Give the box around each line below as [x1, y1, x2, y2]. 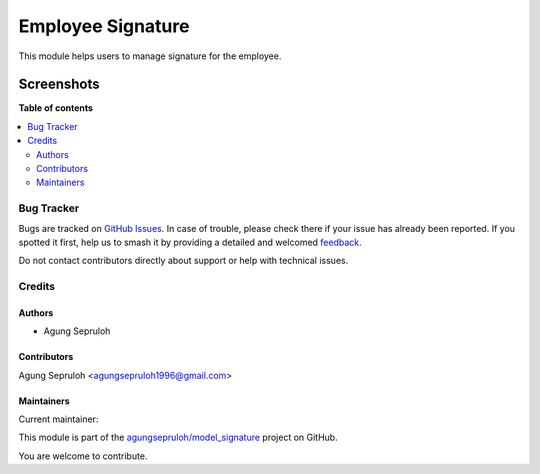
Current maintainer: [18, 413, 99, 425]
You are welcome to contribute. [18, 450, 148, 462]
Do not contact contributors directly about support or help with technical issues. [18, 255, 349, 267]
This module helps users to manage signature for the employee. [18, 50, 282, 62]
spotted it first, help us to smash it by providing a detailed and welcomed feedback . [18, 236, 362, 248]
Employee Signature [18, 15, 190, 37]
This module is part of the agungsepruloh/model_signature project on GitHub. [18, 431, 339, 444]
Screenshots [18, 76, 100, 93]
